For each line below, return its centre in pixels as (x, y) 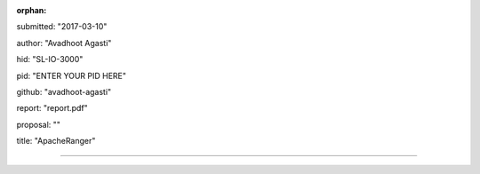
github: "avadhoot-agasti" (64, 91)
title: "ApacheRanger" (56, 141)
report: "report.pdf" (52, 108)
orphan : (32, 10)
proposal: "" (39, 124)
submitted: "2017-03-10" (62, 27)
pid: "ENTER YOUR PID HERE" (71, 75)
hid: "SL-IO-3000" (50, 59)
